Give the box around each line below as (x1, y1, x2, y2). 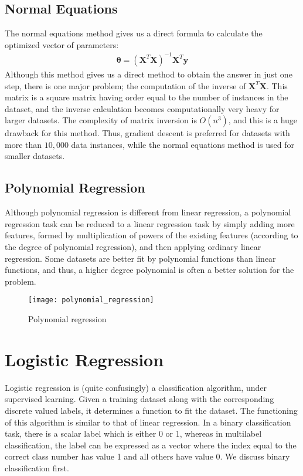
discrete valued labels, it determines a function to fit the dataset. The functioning (5, 404, 298, 416)
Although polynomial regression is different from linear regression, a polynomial (5, 206, 291, 218)
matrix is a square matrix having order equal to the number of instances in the (5, 91, 288, 103)
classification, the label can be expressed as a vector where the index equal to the (5, 438, 297, 451)
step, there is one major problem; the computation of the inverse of (5, 79, 246, 92)
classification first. (5, 461, 69, 474)
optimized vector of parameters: (5, 38, 119, 50)
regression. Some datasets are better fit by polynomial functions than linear (5, 252, 276, 264)
